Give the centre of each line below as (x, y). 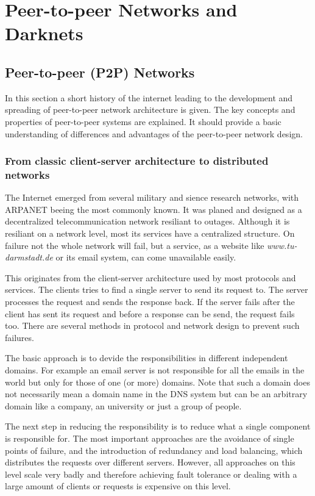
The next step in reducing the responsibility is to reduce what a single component (158, 426)
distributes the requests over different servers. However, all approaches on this (150, 462)
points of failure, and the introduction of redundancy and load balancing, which (154, 450)
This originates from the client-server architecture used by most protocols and (150, 277)
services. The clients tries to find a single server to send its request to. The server (157, 289)
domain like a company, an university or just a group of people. (123, 405)
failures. (19, 337)
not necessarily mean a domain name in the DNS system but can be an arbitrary (156, 394)
